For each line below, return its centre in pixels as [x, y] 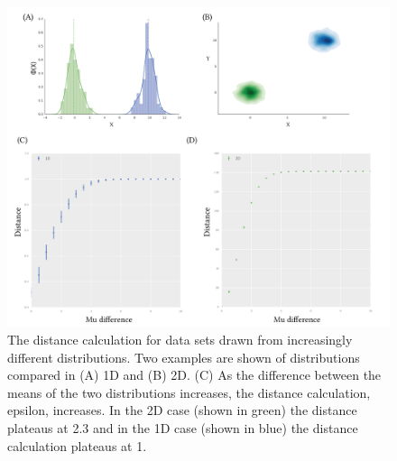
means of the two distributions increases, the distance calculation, [189, 392]
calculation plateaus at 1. [77, 445]
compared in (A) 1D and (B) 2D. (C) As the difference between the [194, 375]
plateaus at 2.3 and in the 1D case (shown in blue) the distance [183, 428]
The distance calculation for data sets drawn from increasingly [180, 340]
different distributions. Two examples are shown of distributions [184, 357]
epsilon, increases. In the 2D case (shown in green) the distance [182, 410]
